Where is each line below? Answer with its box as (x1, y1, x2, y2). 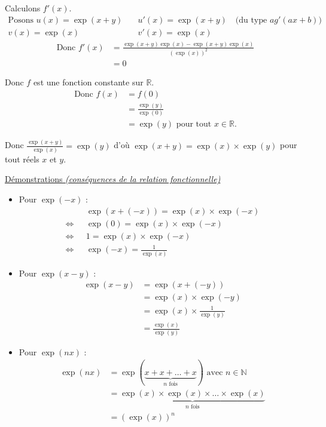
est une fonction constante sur (33, 75, 144, 88)
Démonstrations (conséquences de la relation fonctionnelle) (5, 173, 221, 185)
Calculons (5, 2, 41, 14)
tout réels (5, 152, 39, 165)
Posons (8, 16, 33, 24)
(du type (235, 16, 267, 24)
